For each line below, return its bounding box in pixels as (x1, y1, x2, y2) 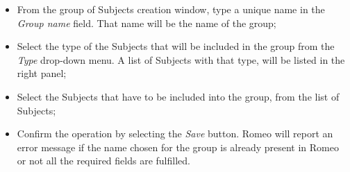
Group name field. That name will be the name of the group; (17, 15, 276, 30)
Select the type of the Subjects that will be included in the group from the (17, 39, 335, 53)
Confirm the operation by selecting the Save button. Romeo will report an (17, 126, 333, 141)
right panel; (17, 66, 67, 80)
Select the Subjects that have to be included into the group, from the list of (17, 89, 340, 103)
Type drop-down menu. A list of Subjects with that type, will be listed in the (17, 52, 345, 67)
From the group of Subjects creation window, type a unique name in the (17, 2, 325, 16)
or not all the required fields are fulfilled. (17, 153, 190, 168)
